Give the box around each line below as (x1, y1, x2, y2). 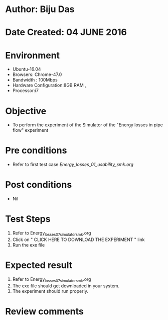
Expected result (5, 260, 73, 271)
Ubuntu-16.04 (12, 66, 41, 72)
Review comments (5, 305, 84, 317)
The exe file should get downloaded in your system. (12, 283, 120, 289)
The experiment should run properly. (12, 288, 89, 294)
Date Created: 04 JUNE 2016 (5, 27, 127, 38)
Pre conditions (5, 145, 67, 156)
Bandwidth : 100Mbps (12, 77, 58, 83)
